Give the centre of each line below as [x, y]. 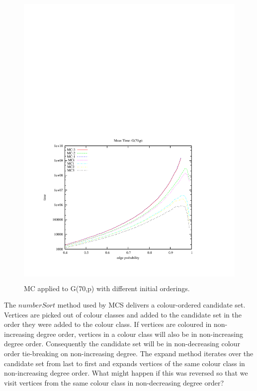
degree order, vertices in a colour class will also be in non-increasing [140, 334]
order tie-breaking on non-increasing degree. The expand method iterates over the [129, 353]
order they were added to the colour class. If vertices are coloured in [108, 324]
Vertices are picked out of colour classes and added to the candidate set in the [123, 314]
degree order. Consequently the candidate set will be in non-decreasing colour [122, 344]
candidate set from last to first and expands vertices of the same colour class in [125, 363]
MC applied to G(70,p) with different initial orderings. [107, 288]
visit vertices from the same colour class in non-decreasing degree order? [114, 382]
